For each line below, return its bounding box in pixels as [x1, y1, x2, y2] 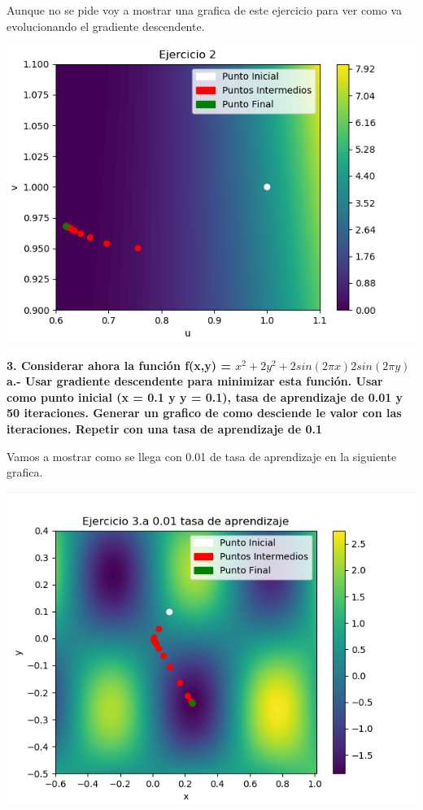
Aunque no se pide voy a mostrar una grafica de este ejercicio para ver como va [7, 2, 403, 18]
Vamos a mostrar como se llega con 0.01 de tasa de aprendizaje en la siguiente [7, 447, 397, 464]
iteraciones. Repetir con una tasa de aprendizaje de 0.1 [7, 420, 323, 438]
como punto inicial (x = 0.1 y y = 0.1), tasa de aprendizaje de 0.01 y [7, 388, 403, 405]
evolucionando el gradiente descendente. [7, 17, 205, 34]
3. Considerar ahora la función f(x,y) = [7, 356, 231, 373]
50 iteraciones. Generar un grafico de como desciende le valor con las [7, 404, 402, 421]
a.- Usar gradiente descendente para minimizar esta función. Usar [7, 372, 383, 390]
